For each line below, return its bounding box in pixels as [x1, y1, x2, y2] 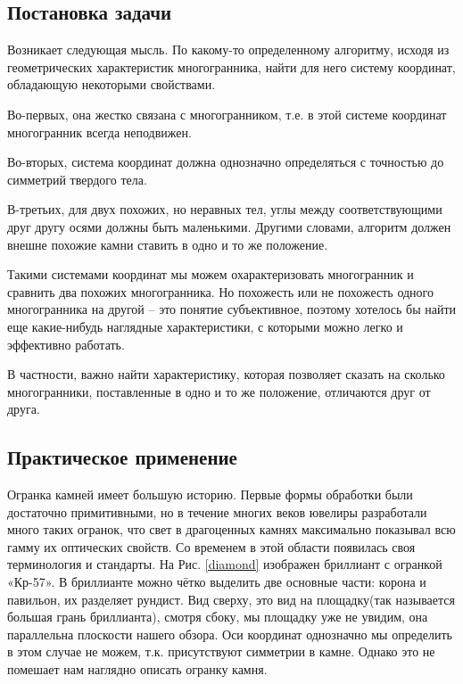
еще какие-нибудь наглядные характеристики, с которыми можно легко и [7, 317, 403, 335]
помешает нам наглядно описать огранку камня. [7, 660, 268, 679]
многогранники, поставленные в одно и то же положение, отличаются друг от [7, 382, 431, 400]
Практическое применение [7, 443, 237, 471]
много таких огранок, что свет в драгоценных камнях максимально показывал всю [7, 520, 456, 539]
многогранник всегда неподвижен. [7, 122, 192, 141]
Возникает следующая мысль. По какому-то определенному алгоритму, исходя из [7, 40, 450, 59]
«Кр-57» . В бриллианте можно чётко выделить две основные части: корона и [7, 573, 426, 591]
